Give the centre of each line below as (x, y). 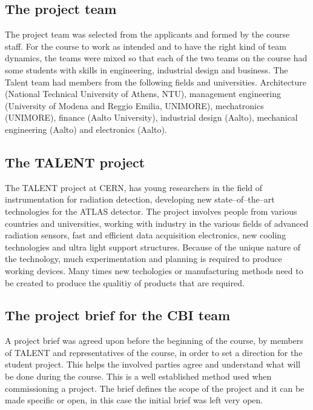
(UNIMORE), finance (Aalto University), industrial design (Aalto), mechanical (151, 117)
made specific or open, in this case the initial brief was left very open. (134, 400)
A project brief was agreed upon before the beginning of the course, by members (154, 341)
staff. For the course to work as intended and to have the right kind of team (146, 46)
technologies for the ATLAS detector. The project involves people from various (151, 211)
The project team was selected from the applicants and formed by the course (147, 34)
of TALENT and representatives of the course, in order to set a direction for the (154, 352)
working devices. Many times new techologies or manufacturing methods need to (154, 270)
